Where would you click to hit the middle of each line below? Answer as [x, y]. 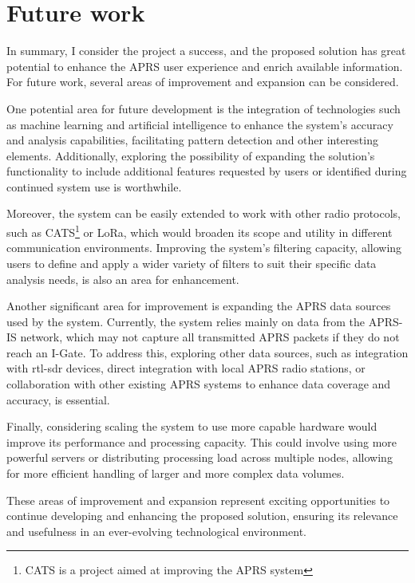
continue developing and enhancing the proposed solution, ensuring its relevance [202, 516]
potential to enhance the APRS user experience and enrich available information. [205, 66]
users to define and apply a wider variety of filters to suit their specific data [192, 263]
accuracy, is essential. [58, 399]
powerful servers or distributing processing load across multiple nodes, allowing [200, 457]
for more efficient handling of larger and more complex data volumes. [176, 473]
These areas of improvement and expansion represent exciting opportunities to [198, 500]
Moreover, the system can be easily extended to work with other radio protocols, [204, 213]
